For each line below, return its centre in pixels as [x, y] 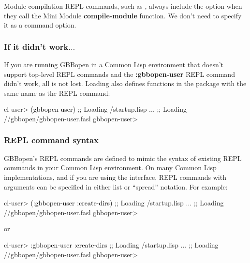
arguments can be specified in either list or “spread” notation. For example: [116, 186]
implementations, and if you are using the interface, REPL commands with [115, 177]
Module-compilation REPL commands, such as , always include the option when [123, 6]
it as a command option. [40, 25]
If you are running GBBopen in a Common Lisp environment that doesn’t [114, 64]
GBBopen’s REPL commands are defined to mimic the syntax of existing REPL [123, 158]
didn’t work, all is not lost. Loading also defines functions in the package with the [125, 83]
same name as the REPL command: [57, 93]
